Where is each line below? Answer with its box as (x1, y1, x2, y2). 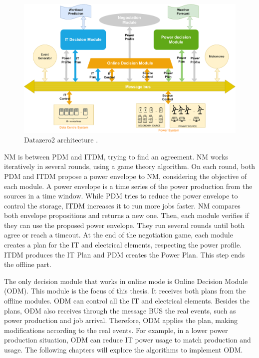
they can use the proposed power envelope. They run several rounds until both (4, 219, 245, 230)
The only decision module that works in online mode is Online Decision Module (4, 275, 248, 286)
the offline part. (4, 259, 51, 269)
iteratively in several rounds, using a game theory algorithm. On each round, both (4, 161, 255, 171)
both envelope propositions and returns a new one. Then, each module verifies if (4, 210, 249, 220)
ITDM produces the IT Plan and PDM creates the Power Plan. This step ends (4, 249, 245, 259)
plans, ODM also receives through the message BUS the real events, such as (4, 305, 236, 315)
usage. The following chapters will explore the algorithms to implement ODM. (4, 344, 243, 355)
